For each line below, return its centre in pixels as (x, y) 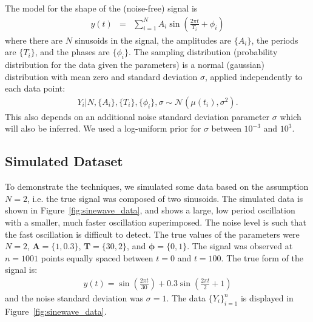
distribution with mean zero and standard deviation (101, 76)
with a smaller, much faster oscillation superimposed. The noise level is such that (156, 222)
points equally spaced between (97, 257)
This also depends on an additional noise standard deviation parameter (137, 116)
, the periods (275, 40)
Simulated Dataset (64, 161)
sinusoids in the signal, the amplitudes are (153, 40)
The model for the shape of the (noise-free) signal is (101, 8)
